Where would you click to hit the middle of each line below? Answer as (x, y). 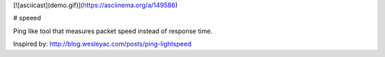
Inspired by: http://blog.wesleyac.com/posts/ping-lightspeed (102, 44)
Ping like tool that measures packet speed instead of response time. (113, 31)
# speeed (27, 18)
